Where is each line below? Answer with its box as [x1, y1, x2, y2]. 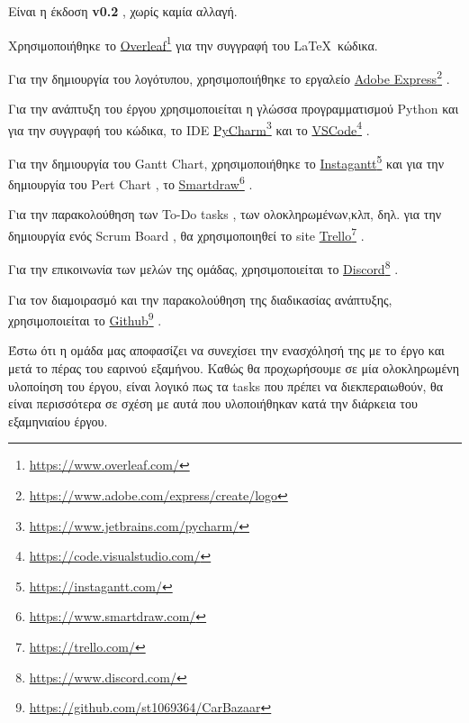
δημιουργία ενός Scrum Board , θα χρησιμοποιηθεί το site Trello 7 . [8, 224, 365, 244]
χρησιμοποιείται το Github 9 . [8, 308, 162, 329]
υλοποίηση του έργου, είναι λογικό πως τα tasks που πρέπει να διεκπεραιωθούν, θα [8, 376, 444, 395]
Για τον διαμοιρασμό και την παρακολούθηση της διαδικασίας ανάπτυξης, [8, 289, 392, 308]
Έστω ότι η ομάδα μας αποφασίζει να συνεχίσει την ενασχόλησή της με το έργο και [8, 341, 445, 360]
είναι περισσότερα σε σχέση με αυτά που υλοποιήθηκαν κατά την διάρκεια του [8, 394, 418, 413]
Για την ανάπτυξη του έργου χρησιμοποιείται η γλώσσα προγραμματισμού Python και [8, 99, 459, 118]
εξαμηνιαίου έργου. [8, 411, 108, 430]
